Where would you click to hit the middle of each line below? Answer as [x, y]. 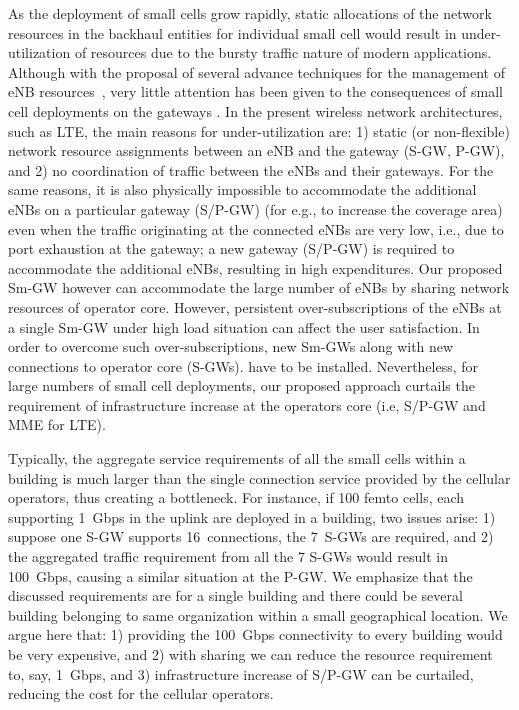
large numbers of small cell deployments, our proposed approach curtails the [241, 385]
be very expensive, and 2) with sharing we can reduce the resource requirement [250, 654]
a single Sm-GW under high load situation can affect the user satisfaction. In [244, 326]
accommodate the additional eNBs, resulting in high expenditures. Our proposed [255, 267]
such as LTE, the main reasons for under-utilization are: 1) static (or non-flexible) [259, 130]
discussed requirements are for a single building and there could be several [235, 595]
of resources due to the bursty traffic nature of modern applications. [283, 52]
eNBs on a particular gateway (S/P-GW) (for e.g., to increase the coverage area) [255, 208]
